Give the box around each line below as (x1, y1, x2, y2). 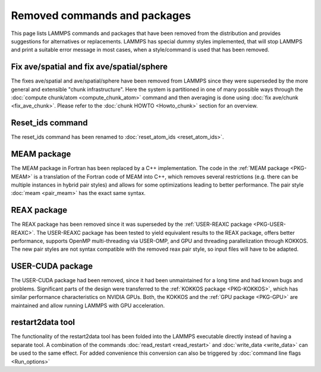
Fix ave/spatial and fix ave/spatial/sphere (11, 62, 168, 72)
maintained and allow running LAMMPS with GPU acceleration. (11, 302, 165, 309)
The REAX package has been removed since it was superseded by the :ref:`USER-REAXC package (11, 220, 252, 228)
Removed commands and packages (11, 9, 191, 22)
